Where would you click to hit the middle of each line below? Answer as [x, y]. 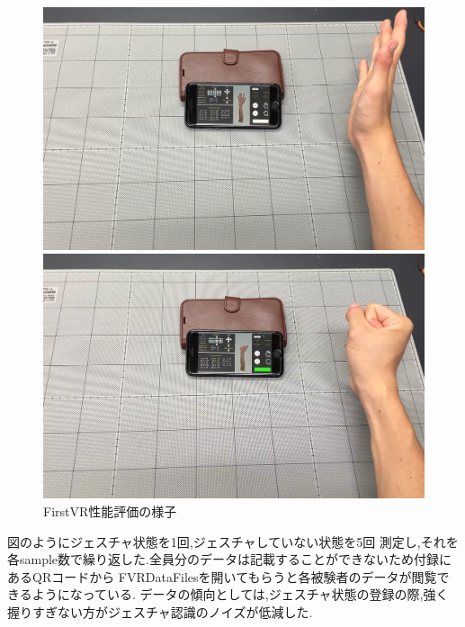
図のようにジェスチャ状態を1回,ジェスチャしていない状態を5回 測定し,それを [233, 541]
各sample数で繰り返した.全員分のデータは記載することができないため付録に [229, 559]
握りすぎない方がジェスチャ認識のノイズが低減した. [160, 612]
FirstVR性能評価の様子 [110, 511]
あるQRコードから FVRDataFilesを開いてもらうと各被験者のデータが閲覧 [222, 576]
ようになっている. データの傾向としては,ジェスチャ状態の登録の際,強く [240, 594]
